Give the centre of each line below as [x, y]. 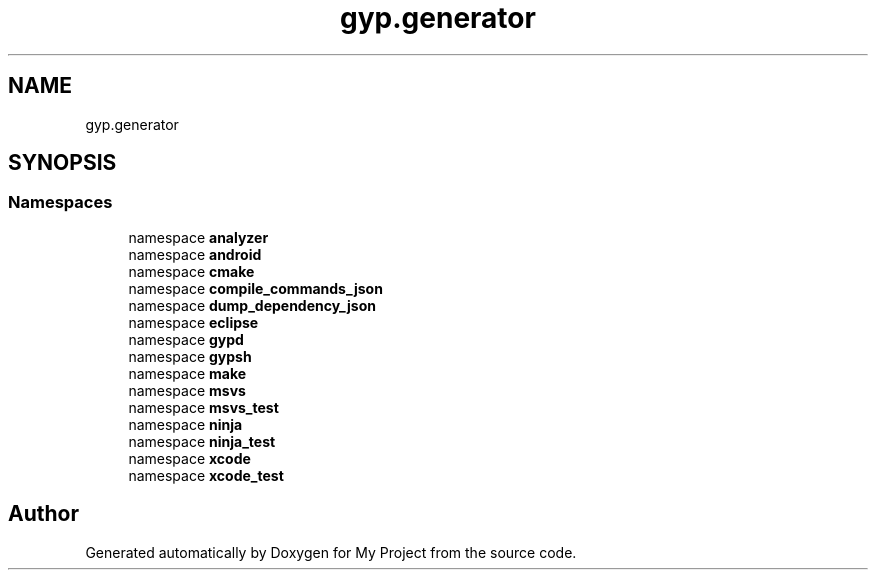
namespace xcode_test [206, 475]
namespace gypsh [190, 356]
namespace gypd [186, 339]
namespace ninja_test [202, 441]
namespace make [187, 373]
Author [43, 514]
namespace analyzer [198, 237]
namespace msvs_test [203, 407]
